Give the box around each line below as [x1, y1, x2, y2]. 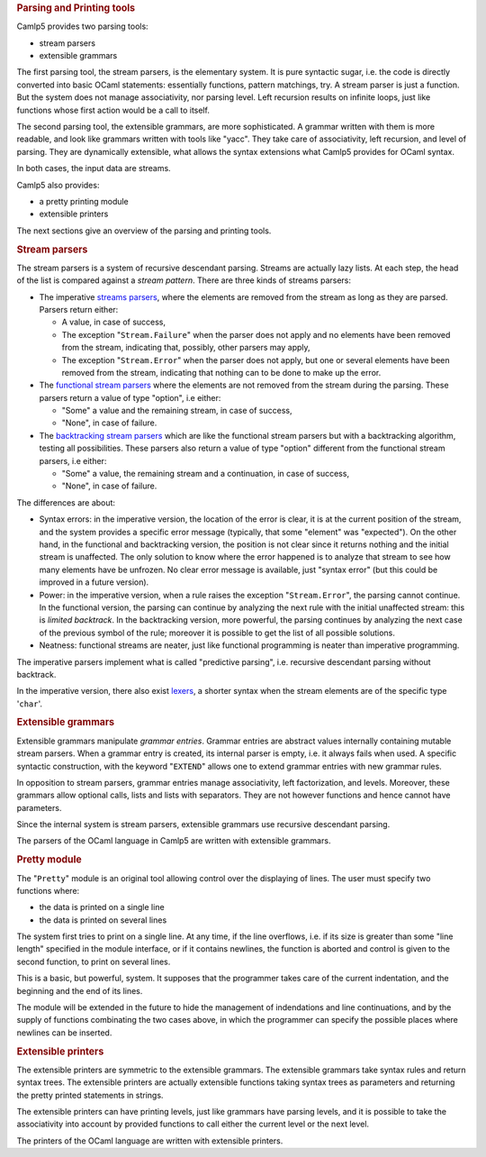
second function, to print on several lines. [16, 956, 171, 967]
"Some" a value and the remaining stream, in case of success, [61, 405, 292, 416]
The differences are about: [16, 497, 116, 508]
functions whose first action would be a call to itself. [16, 105, 211, 115]
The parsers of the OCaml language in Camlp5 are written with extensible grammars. [16, 835, 331, 846]
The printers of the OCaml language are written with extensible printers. [16, 1135, 283, 1146]
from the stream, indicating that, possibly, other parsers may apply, [61, 342, 310, 353]
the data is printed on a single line [39, 902, 166, 913]
